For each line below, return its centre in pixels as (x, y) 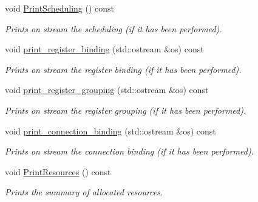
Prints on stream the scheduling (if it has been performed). (114, 28)
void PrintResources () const (58, 171)
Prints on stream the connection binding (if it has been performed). (129, 151)
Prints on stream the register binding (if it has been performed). (123, 69)
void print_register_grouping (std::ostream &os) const (107, 90)
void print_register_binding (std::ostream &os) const (104, 49)
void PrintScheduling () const (60, 8)
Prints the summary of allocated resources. (84, 192)
